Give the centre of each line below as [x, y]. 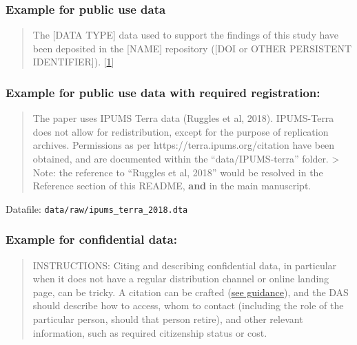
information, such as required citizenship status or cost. [150, 332]
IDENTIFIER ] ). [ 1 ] [73, 62]
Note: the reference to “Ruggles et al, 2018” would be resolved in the [178, 172]
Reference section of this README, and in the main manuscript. [172, 186]
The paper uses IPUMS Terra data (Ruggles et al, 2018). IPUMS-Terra [183, 118]
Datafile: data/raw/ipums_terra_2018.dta [97, 208]
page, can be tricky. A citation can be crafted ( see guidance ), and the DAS [191, 292]
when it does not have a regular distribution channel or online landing [181, 279]
